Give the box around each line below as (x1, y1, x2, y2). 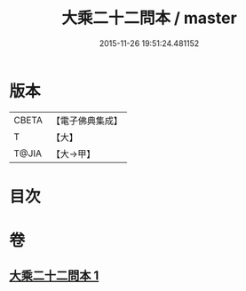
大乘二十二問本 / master (61, 8, 237, 28)
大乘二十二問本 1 (9, 268, 99, 284)
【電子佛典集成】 (51, 114, 123, 127)
